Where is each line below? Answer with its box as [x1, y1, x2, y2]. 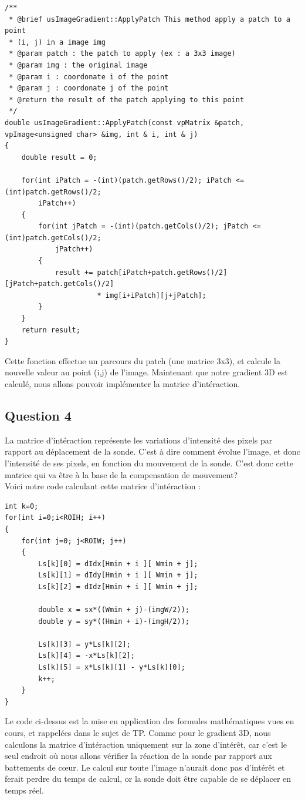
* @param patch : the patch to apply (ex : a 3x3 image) [9, 49, 236, 58]
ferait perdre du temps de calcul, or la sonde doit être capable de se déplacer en [5, 772, 292, 785]
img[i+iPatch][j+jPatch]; [105, 291, 206, 300]
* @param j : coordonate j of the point [9, 84, 169, 93]
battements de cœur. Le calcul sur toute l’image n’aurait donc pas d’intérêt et [5, 761, 285, 773]
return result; [21, 325, 80, 334]
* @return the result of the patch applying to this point [9, 95, 245, 104]
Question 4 [5, 406, 72, 424]
